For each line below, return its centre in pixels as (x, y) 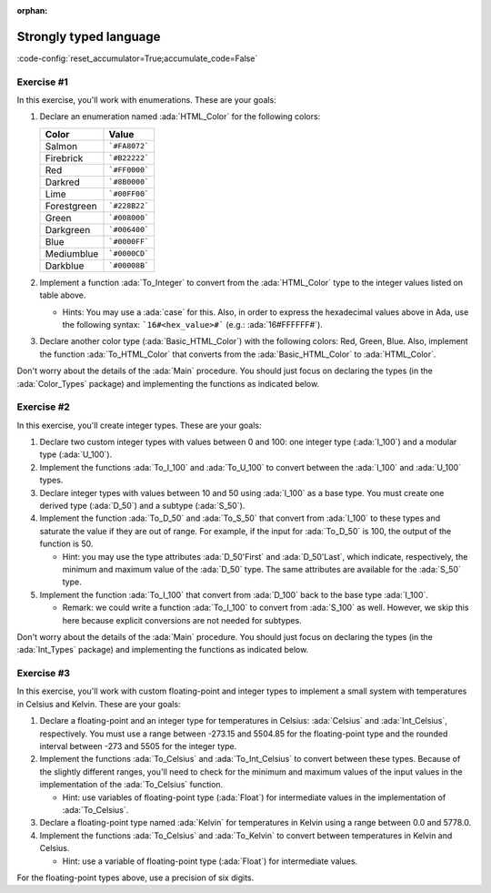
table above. (63, 295)
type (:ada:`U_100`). (76, 454)
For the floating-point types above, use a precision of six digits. (135, 878)
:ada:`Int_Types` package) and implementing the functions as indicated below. (163, 650)
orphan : (32, 10)
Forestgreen (71, 206)
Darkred (63, 182)
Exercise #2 (43, 407)
